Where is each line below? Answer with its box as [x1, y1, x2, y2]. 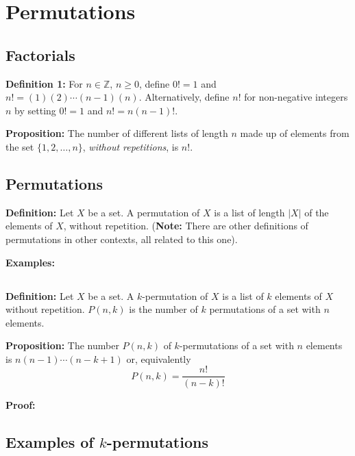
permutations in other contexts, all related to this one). [5, 231, 238, 246]
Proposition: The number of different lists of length [5, 126, 228, 140]
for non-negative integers [244, 90, 348, 104]
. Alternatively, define [138, 90, 230, 104]
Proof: [5, 397, 36, 411]
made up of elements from [240, 126, 350, 140]
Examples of [5, 431, 94, 452]
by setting [14, 103, 56, 117]
